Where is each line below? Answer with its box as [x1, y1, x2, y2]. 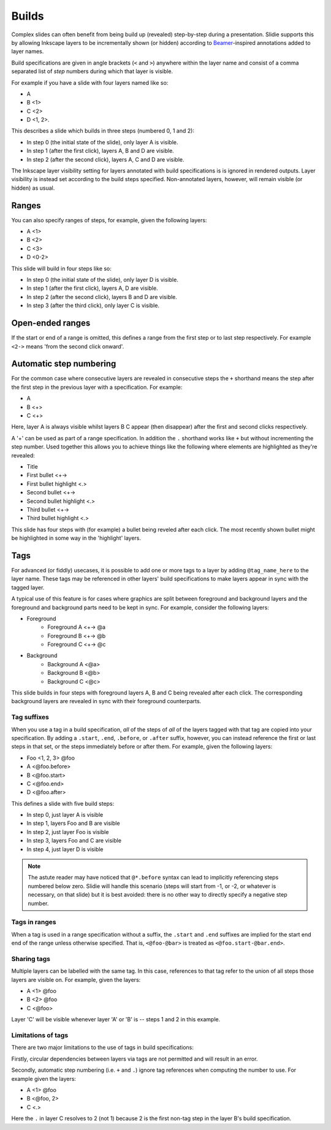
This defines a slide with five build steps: [11, 800, 115, 807]
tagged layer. [11, 583, 45, 591]
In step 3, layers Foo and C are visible [26, 837, 122, 844]
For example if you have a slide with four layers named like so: [11, 79, 169, 86]
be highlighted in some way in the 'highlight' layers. [11, 534, 141, 542]
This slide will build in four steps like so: [11, 265, 112, 272]
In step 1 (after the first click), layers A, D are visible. [26, 284, 159, 292]
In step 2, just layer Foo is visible [26, 828, 109, 835]
